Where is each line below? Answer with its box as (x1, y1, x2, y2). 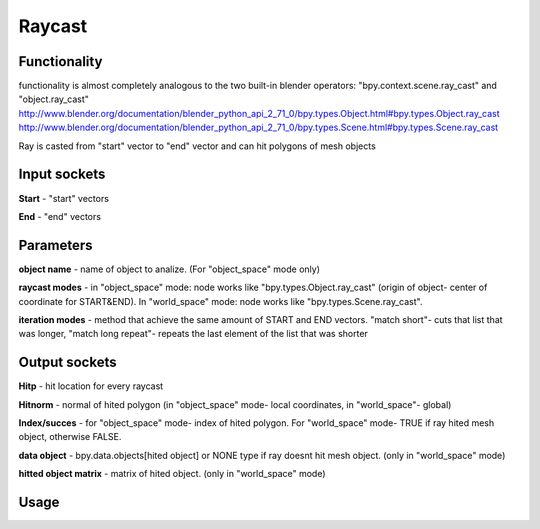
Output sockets (18, 354, 117, 371)
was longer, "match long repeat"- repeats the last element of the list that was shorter (18, 328, 369, 340)
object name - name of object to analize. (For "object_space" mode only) (18, 263, 320, 275)
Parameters (18, 236, 93, 254)
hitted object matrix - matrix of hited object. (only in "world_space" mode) (18, 468, 326, 480)
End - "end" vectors (18, 210, 102, 222)
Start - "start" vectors (18, 192, 110, 204)
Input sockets (18, 166, 106, 183)
